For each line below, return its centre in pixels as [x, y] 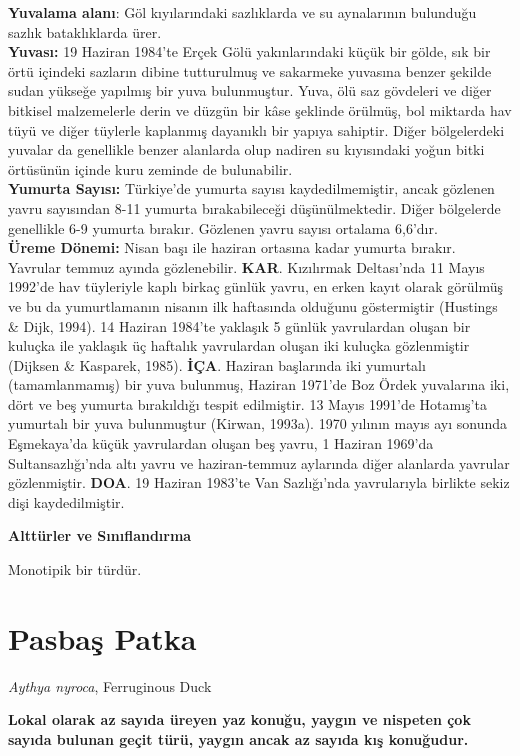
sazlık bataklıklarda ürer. [85, 31]
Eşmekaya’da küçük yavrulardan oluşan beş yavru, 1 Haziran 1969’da [221, 443]
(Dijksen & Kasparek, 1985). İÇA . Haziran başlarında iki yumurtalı [217, 364]
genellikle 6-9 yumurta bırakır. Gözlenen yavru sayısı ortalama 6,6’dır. [223, 227]
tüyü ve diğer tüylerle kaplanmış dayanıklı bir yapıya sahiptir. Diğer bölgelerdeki [256, 129]
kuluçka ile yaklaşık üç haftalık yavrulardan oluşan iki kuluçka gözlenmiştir [239, 345]
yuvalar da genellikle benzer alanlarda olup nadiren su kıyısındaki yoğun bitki [246, 149]
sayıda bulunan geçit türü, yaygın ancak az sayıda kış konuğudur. [238, 738]
